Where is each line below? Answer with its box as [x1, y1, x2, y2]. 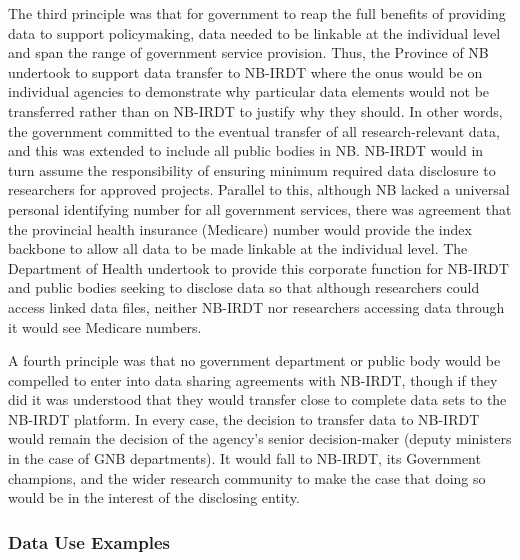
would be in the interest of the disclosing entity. [8, 487, 300, 508]
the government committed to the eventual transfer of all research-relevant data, [8, 120, 500, 141]
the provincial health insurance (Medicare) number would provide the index [8, 218, 472, 239]
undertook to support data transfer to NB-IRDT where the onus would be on [8, 61, 483, 82]
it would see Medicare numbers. [8, 316, 202, 337]
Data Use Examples [8, 529, 170, 554]
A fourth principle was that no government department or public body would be [8, 350, 501, 371]
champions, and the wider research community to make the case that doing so [8, 467, 486, 488]
